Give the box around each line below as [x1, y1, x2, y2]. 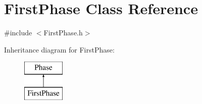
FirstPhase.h [43, 27, 83, 38]
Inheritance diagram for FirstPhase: [4, 44, 115, 55]
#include [4, 27, 32, 38]
